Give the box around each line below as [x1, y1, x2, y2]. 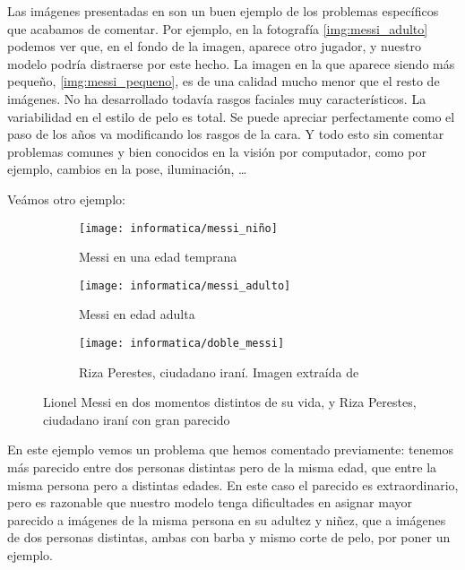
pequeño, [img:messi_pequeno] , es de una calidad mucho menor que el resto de [7, 72, 440, 91]
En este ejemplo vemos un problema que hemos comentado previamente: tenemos [7, 440, 453, 459]
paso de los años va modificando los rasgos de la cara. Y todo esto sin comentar [7, 125, 444, 143]
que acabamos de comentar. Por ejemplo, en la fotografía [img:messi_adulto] [7, 19, 428, 38]
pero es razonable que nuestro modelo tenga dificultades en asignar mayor [7, 493, 412, 512]
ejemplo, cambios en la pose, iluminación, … [7, 160, 247, 178]
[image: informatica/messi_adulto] [79, 279, 291, 292]
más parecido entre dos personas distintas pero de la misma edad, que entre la [7, 458, 437, 477]
